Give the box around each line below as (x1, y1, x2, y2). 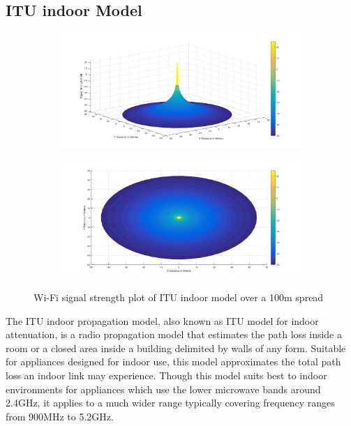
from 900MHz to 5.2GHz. (6, 409, 114, 423)
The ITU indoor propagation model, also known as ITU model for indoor (6, 313, 319, 328)
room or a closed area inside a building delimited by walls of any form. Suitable (6, 340, 346, 355)
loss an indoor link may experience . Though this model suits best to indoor (6, 367, 327, 382)
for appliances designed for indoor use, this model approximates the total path (6, 354, 341, 369)
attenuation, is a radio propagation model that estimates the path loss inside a (6, 327, 342, 342)
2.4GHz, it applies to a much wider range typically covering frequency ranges (6, 395, 335, 410)
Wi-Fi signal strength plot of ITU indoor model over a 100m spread (33, 289, 324, 304)
